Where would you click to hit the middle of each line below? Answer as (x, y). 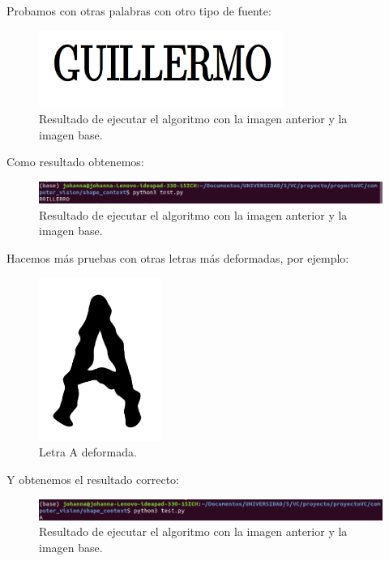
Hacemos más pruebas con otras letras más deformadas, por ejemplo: (178, 257)
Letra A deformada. (88, 452)
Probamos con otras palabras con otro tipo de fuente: (139, 11)
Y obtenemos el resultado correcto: (93, 480)
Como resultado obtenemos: (75, 162)
